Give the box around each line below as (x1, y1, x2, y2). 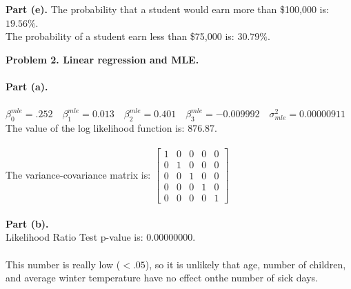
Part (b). (6, 216, 49, 230)
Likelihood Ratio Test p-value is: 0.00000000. (6, 230, 196, 244)
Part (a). (6, 79, 48, 93)
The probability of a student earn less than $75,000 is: (6, 29, 234, 43)
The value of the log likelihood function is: (6, 120, 185, 134)
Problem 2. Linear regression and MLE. (6, 52, 199, 66)
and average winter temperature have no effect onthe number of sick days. (6, 270, 318, 285)
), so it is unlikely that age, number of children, (145, 257, 346, 271)
